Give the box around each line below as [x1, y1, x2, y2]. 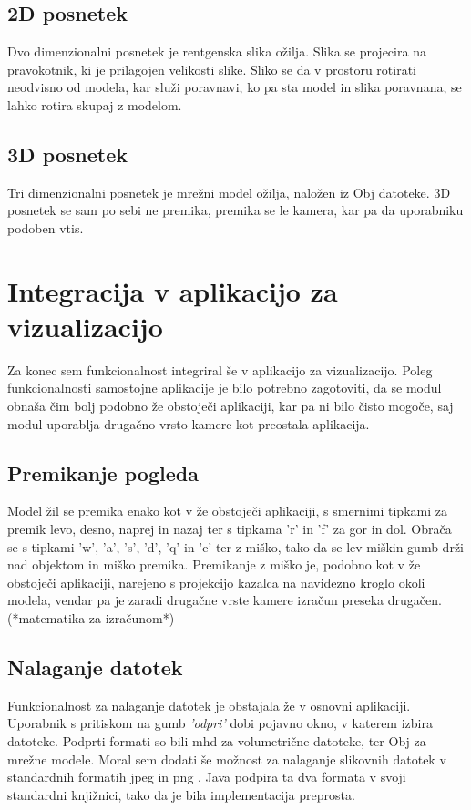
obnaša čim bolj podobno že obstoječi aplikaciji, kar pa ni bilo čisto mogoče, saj [7, 396, 454, 415]
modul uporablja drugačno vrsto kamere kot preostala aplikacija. [7, 414, 370, 433]
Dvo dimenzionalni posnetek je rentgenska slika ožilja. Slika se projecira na [7, 42, 426, 61]
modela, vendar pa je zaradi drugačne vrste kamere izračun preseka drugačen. [7, 590, 442, 610]
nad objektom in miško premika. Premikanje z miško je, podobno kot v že [7, 555, 421, 574]
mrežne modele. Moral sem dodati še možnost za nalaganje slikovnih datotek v [7, 749, 446, 768]
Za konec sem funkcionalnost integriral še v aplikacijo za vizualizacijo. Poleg [7, 360, 433, 379]
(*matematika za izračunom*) [7, 609, 175, 628]
